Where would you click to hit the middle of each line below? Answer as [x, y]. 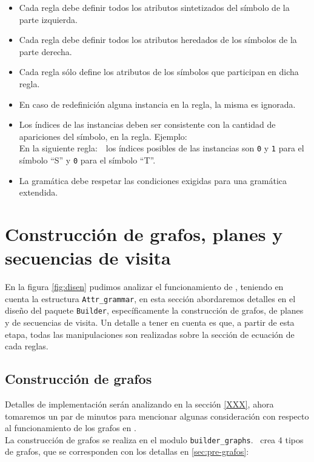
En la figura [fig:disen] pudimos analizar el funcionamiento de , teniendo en [144, 287]
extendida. [38, 192]
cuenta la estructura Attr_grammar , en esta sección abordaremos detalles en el [150, 298]
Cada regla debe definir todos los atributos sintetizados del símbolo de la [154, 7]
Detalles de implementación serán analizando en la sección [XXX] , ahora [139, 404]
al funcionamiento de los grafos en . [71, 428]
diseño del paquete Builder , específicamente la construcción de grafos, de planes [154, 310]
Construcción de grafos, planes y [144, 234]
